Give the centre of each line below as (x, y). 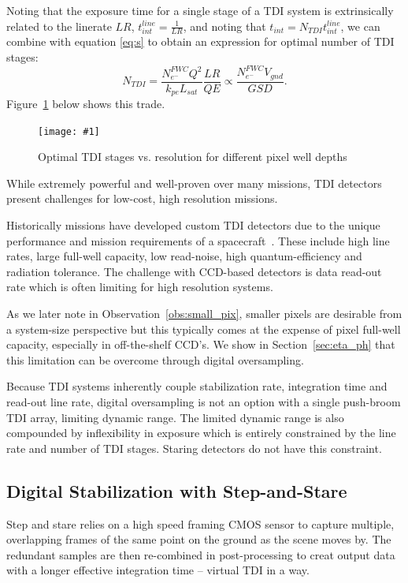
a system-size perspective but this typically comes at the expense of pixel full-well (204, 329)
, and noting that (224, 26)
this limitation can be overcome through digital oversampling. (155, 359)
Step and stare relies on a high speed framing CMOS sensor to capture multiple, (200, 523)
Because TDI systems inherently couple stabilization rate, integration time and (197, 386)
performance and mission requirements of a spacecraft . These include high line (198, 240)
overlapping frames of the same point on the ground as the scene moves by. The (199, 539)
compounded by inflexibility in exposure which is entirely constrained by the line (201, 433)
